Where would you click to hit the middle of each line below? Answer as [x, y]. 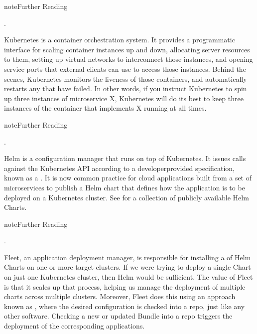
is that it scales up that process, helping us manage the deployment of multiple [125, 286]
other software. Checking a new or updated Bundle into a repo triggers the [118, 316]
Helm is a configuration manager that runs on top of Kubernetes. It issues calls [125, 158]
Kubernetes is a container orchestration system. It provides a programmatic [120, 40]
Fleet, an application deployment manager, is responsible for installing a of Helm [128, 257]
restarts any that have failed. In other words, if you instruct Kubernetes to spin [126, 88]
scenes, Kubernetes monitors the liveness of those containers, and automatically [126, 79]
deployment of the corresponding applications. [74, 326]
